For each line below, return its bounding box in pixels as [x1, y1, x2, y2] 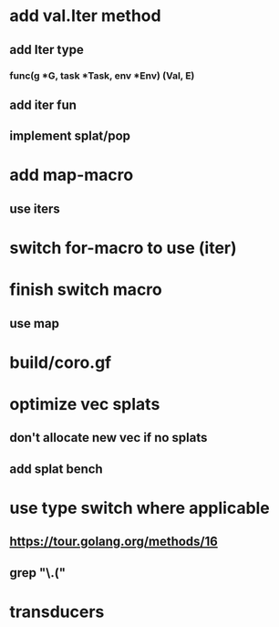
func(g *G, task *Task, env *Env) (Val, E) [9, 69, 195, 82]
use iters [9, 201, 61, 216]
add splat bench [9, 461, 103, 476]
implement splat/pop [9, 129, 130, 144]
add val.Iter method [9, 5, 161, 26]
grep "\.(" [9, 565, 67, 580]
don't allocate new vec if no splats [9, 430, 208, 445]
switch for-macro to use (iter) [9, 238, 237, 258]
